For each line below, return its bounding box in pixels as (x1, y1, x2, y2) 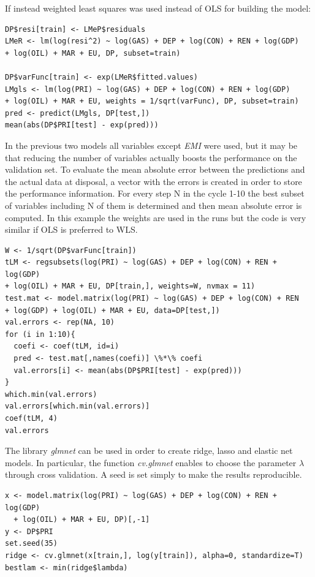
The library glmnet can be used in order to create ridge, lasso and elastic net (5, 444, 293, 457)
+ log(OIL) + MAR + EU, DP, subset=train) (5, 48, 181, 58)
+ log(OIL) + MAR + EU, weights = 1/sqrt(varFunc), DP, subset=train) (5, 97, 299, 106)
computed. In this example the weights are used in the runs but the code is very (5, 211, 306, 224)
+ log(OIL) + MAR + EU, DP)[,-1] (13, 515, 150, 524)
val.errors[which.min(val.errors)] (5, 402, 150, 411)
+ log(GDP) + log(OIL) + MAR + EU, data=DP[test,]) (5, 306, 220, 315)
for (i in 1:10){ (5, 330, 75, 339)
